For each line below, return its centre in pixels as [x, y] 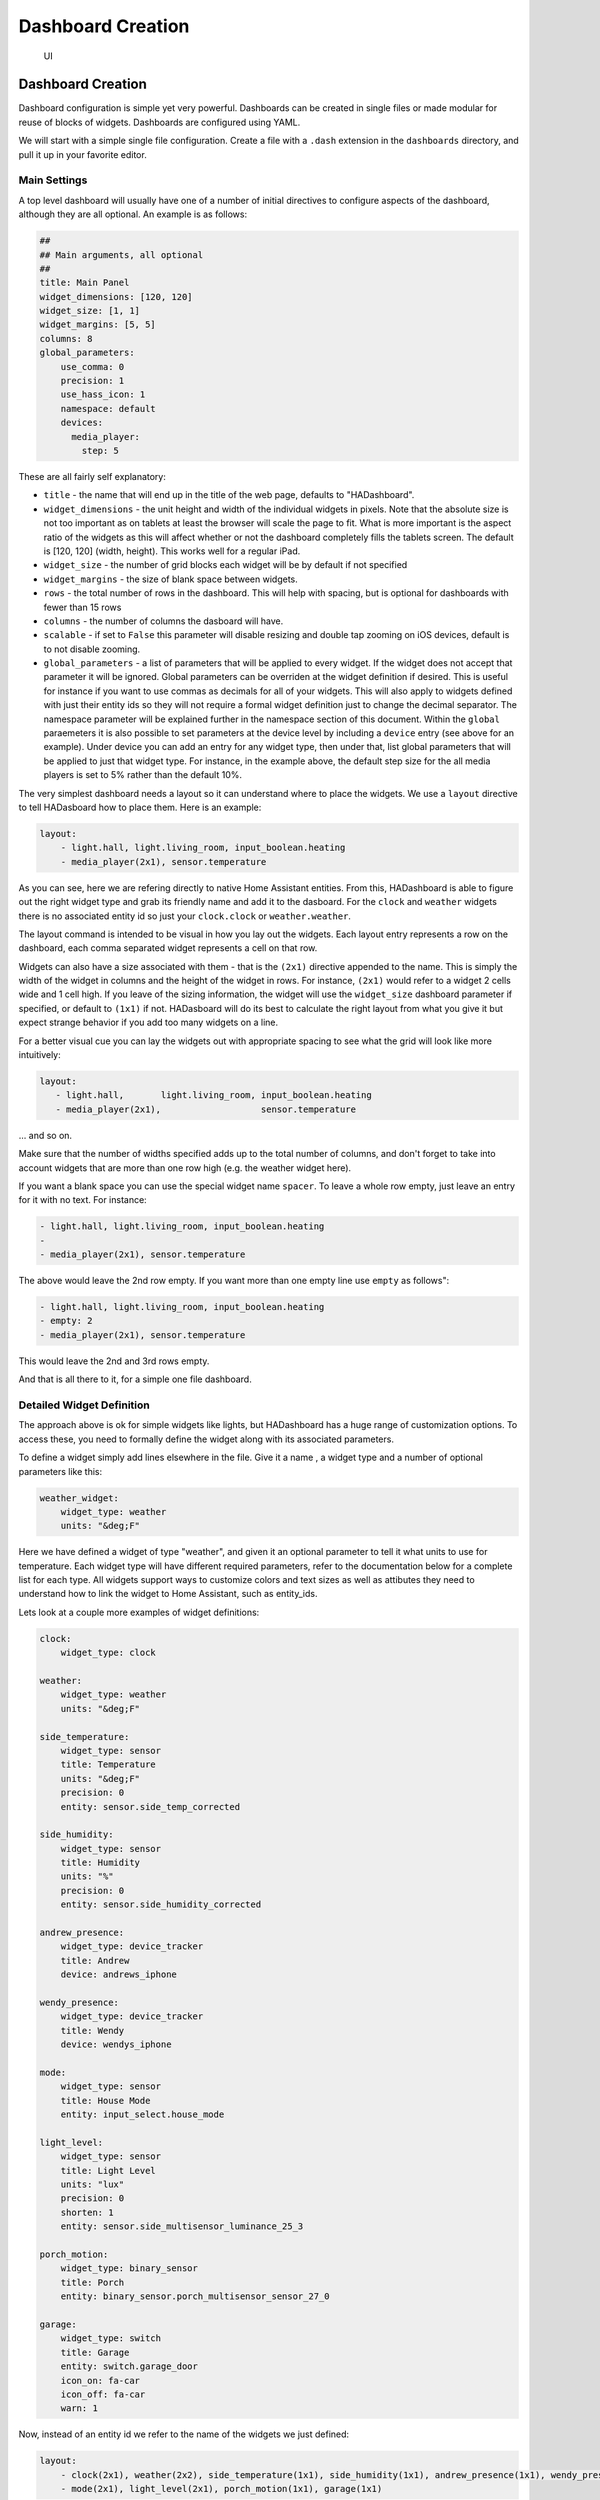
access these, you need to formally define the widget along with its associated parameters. [206, 1439]
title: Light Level [108, 2170]
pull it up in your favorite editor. [82, 154]
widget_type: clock [108, 1653]
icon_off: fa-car [103, 2394]
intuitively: [39, 1055]
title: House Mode [105, 2100]
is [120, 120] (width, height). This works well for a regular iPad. [172, 551]
